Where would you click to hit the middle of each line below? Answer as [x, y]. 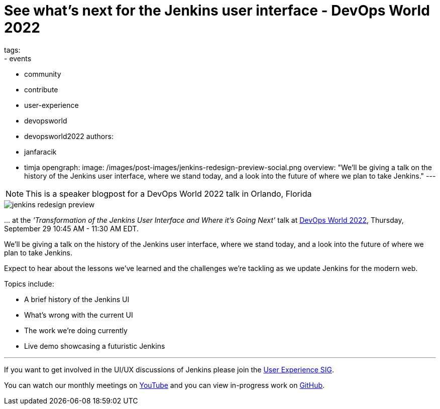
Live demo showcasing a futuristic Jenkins [95, 346]
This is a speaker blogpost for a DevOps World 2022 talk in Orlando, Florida [169, 193]
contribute [41, 89]
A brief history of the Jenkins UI [77, 299]
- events [18, 58]
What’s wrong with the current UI [79, 315]
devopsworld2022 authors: [69, 136]
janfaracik [40, 152]
